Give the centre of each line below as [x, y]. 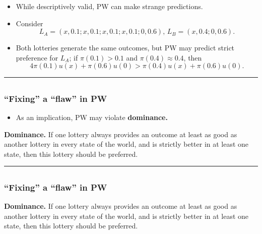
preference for [37, 57]
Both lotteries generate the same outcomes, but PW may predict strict [125, 48]
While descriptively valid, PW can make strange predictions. [109, 6]
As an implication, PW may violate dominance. [92, 117]
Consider [29, 23]
